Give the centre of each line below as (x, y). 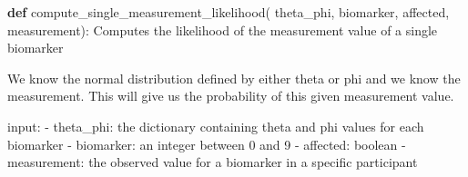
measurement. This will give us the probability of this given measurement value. (231, 96)
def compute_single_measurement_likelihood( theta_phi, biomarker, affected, (229, 12)
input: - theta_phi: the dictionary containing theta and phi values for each (216, 126)
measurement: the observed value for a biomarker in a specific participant (213, 162)
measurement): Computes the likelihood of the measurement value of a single (223, 29)
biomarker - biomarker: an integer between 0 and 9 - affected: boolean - (207, 144)
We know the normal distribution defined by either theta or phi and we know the (234, 78)
